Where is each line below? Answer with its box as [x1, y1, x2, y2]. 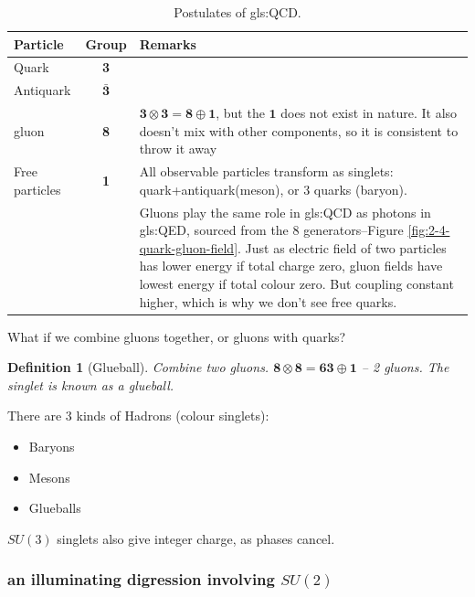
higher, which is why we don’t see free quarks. [139, 292, 397, 311]
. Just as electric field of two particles [237, 238, 447, 257]
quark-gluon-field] [139, 238, 238, 257]
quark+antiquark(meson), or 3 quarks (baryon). [139, 179, 407, 198]
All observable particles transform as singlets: [139, 162, 394, 181]
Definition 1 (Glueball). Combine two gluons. [7, 357, 269, 377]
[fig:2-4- [407, 220, 450, 240]
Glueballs [28, 498, 81, 517]
